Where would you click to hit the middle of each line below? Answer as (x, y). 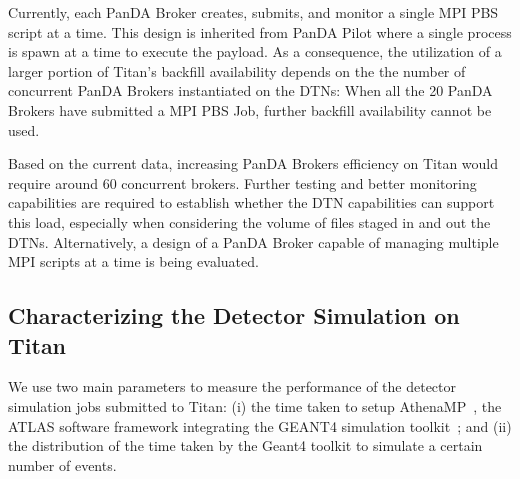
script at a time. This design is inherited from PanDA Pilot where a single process (260, 31)
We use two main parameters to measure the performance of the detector (232, 386)
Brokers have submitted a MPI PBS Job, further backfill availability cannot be (250, 109)
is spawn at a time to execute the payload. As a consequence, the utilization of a (255, 51)
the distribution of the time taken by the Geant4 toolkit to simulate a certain (245, 445)
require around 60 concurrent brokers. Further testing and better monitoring (242, 182)
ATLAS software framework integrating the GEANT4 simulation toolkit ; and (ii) (260, 425)
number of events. (62, 464)
